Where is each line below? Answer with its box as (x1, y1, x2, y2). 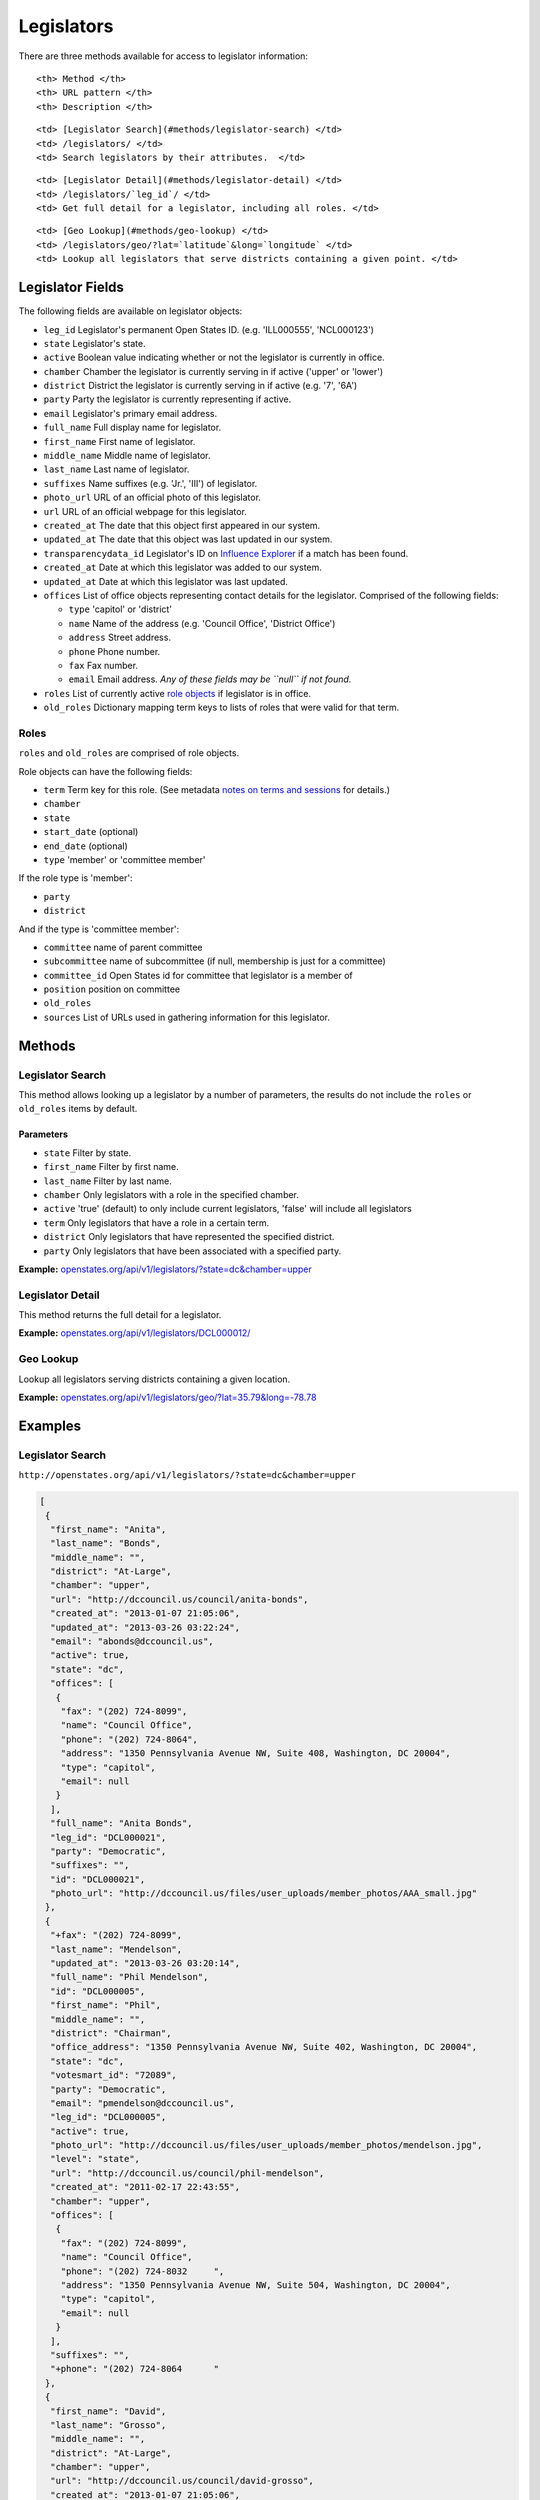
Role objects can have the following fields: (18, 765, 193, 777)
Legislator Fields (18, 279, 125, 296)
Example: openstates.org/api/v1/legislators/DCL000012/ (18, 1327, 251, 1339)
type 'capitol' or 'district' (68, 603, 173, 615)
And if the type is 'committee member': (18, 923, 180, 935)
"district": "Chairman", (50, 2027, 172, 2039)
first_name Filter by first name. (43, 1161, 179, 1173)
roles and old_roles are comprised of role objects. (18, 747, 240, 759)
